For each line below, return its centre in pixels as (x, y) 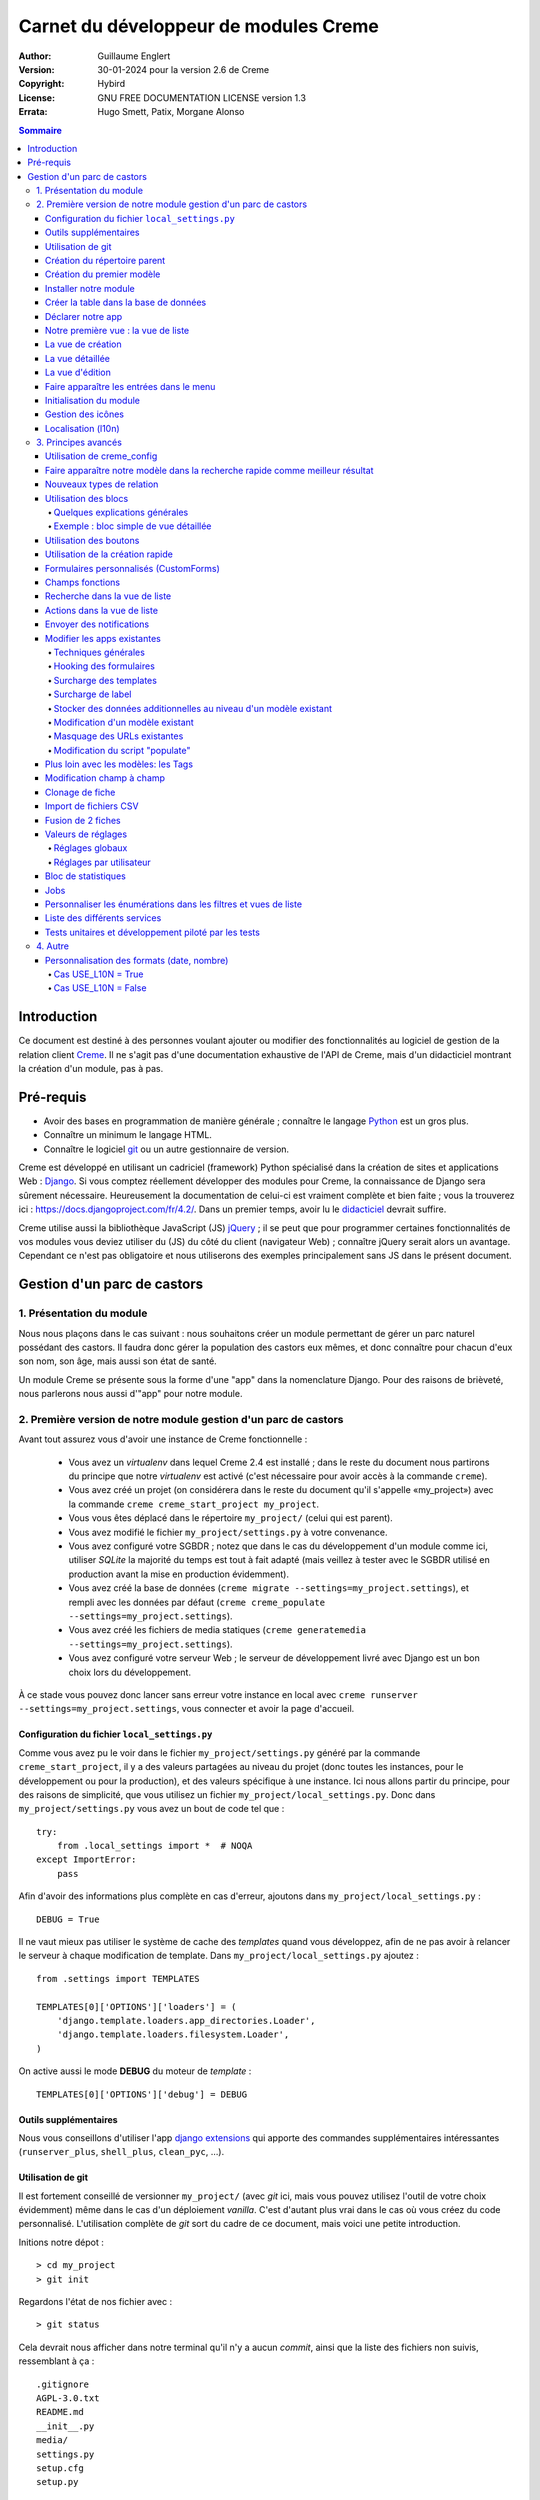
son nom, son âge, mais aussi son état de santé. (117, 1361)
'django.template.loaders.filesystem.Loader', (173, 2034)
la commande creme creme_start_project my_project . (194, 1504)
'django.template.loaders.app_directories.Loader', (186, 2020)
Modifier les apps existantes (103, 638)
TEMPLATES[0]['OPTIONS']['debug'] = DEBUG (142, 2094)
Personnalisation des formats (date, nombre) (137, 960)
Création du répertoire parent (105, 261)
